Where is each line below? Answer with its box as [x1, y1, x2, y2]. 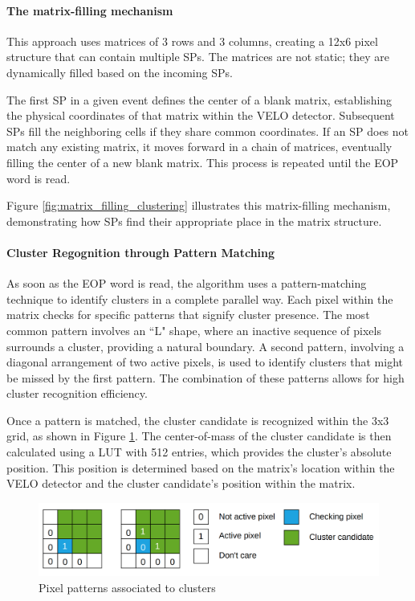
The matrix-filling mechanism [6, 2, 173, 18]
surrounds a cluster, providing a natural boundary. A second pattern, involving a [6, 337, 405, 354]
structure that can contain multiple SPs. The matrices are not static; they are [6, 48, 390, 65]
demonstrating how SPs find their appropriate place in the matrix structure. [6, 212, 382, 229]
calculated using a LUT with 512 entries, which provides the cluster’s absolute [6, 444, 392, 460]
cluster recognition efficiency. [6, 385, 148, 402]
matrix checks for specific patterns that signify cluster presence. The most [6, 306, 370, 323]
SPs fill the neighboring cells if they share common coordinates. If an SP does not [6, 122, 409, 139]
